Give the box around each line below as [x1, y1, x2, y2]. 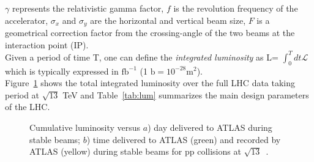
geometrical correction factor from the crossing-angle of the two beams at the [5, 26, 295, 39]
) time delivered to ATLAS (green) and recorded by [86, 133, 281, 145]
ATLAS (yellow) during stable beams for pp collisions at [29, 145, 241, 158]
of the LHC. [5, 100, 50, 113]
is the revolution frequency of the [173, 2, 298, 14]
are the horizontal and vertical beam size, [90, 13, 246, 26]
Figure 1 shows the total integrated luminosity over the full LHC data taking [5, 76, 296, 89]
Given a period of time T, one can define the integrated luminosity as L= [5, 50, 278, 63]
